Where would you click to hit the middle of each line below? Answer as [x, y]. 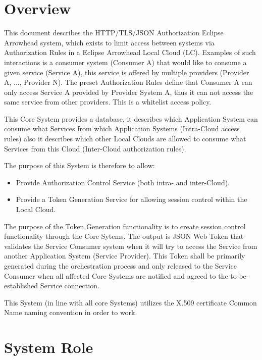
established [21, 286]
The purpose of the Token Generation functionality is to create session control [125, 226]
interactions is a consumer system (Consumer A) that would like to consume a [125, 62]
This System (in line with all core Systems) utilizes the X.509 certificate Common [130, 302]
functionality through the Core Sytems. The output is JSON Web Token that [124, 236]
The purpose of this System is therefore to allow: [80, 165]
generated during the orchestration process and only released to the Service [121, 266]
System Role [49, 347]
